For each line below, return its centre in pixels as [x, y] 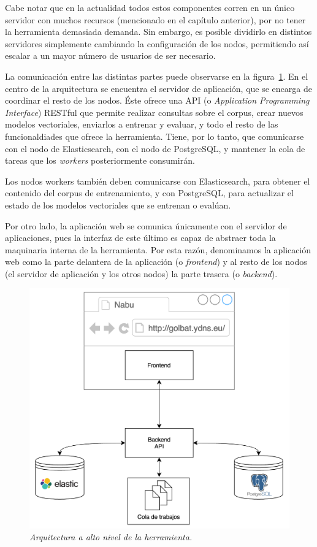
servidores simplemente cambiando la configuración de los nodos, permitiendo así [157, 43]
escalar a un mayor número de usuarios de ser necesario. [110, 55]
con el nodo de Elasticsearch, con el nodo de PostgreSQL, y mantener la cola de [155, 148]
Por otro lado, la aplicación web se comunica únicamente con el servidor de [146, 225]
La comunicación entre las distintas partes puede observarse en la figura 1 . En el [157, 76]
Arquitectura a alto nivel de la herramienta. [111, 537]
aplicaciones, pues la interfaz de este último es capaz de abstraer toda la [140, 238]
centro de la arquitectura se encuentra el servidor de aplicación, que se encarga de [158, 88]
